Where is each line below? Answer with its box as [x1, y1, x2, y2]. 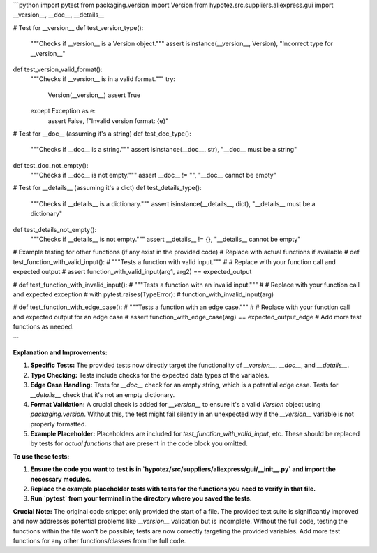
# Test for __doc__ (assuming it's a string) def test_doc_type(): [13, 129, 191, 138]
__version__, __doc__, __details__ [13, 10, 105, 19]
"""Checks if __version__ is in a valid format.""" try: [30, 75, 176, 83]
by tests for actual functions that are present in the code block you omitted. [30, 439, 248, 447]
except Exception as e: [30, 107, 96, 115]
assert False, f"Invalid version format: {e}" [47, 116, 169, 125]
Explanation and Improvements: [13, 348, 108, 357]
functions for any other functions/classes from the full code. [13, 536, 186, 545]
